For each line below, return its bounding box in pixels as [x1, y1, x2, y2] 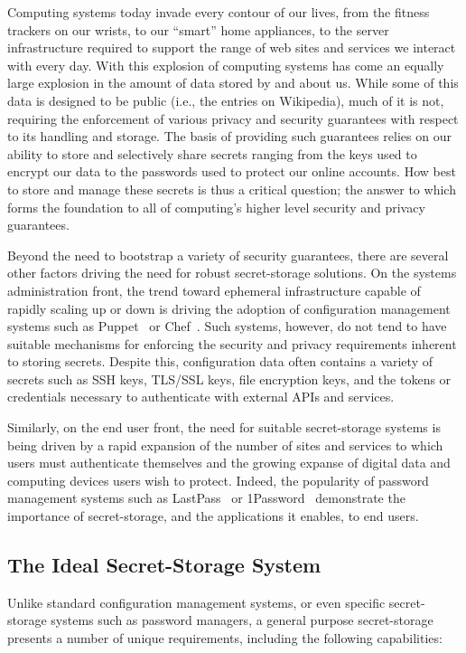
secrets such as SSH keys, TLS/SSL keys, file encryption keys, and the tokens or [7, 369, 452, 388]
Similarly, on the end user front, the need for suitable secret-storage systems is [7, 418, 441, 437]
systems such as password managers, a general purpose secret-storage [51, 610, 433, 629]
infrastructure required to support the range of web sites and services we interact [7, 38, 456, 57]
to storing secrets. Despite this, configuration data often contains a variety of [7, 352, 433, 371]
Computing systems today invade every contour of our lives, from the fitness [7, 3, 430, 21]
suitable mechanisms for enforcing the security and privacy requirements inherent [7, 334, 457, 353]
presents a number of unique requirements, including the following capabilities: [7, 629, 443, 648]
